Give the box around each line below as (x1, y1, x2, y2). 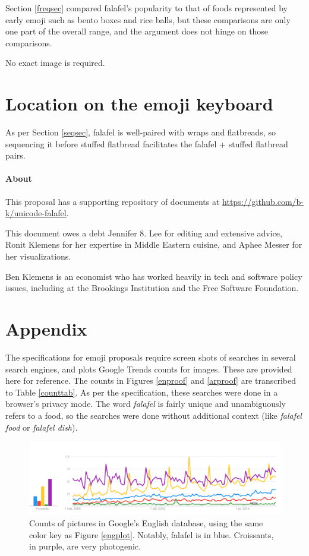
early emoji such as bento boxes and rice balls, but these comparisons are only (5, 13, 291, 26)
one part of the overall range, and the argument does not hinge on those (5, 25, 269, 37)
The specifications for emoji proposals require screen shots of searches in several (5, 350, 296, 363)
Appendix (5, 317, 87, 341)
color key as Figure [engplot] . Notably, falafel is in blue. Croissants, (29, 528, 274, 541)
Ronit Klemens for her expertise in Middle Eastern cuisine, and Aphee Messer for (5, 238, 302, 251)
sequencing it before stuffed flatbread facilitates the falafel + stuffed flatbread (5, 137, 288, 150)
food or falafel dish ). (5, 421, 78, 433)
